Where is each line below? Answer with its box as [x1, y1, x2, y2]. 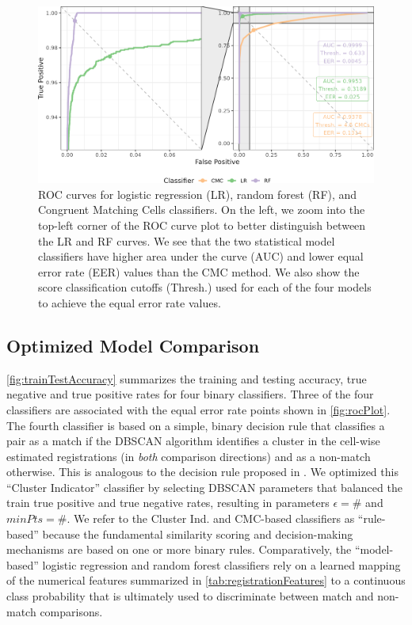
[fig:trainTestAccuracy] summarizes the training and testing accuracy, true [6, 370, 367, 387]
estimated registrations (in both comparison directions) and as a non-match [6, 448, 371, 464]
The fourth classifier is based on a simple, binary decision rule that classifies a [6, 417, 385, 433]
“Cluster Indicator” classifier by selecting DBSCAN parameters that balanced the [6, 478, 402, 495]
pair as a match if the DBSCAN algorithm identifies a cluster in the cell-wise [6, 433, 380, 449]
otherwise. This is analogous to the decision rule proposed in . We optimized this [6, 463, 399, 480]
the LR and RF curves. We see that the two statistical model [38, 232, 335, 249]
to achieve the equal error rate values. [38, 294, 221, 311]
